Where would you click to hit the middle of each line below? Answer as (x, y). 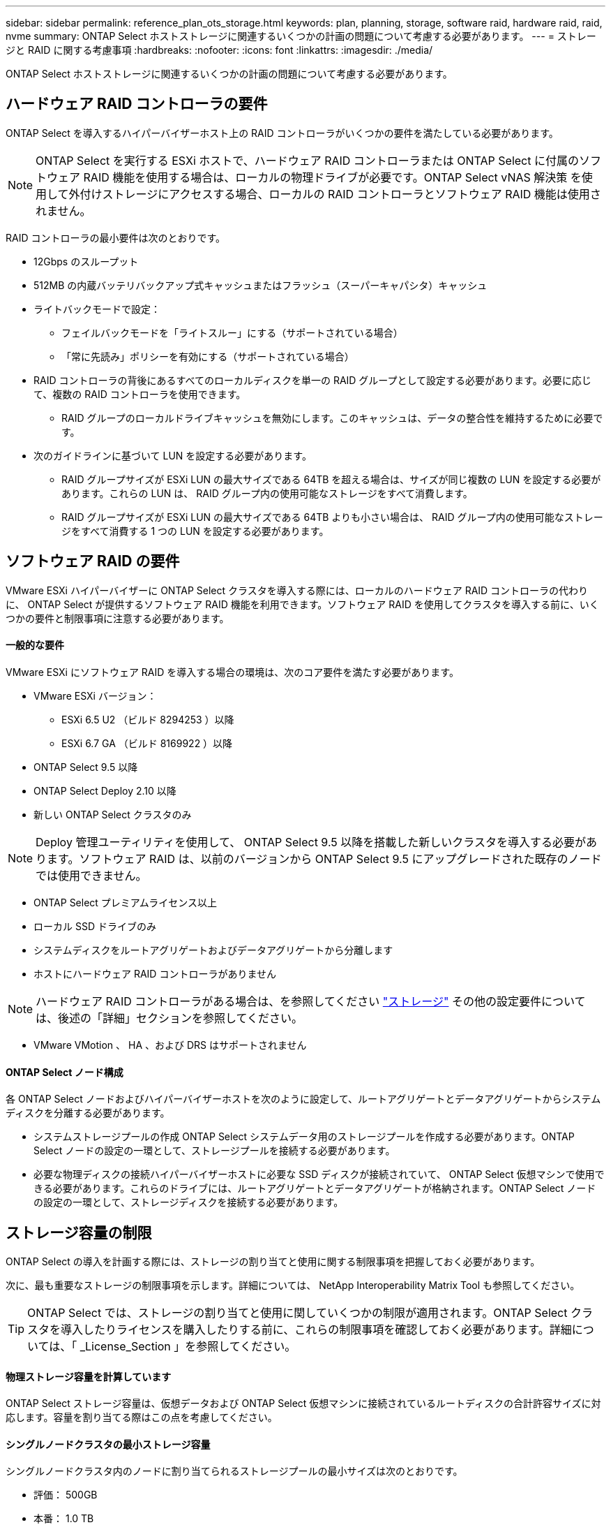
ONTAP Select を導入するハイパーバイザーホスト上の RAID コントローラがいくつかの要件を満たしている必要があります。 (282, 133)
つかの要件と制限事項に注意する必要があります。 (118, 618)
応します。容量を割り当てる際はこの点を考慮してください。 (142, 1417)
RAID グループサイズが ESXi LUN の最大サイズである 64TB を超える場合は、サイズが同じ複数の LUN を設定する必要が (331, 479)
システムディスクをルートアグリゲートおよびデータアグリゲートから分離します (213, 950)
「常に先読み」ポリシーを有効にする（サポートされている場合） (208, 356)
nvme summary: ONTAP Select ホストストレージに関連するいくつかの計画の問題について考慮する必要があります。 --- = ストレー (301, 36)
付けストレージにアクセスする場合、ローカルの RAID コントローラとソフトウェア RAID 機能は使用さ (340, 194)
